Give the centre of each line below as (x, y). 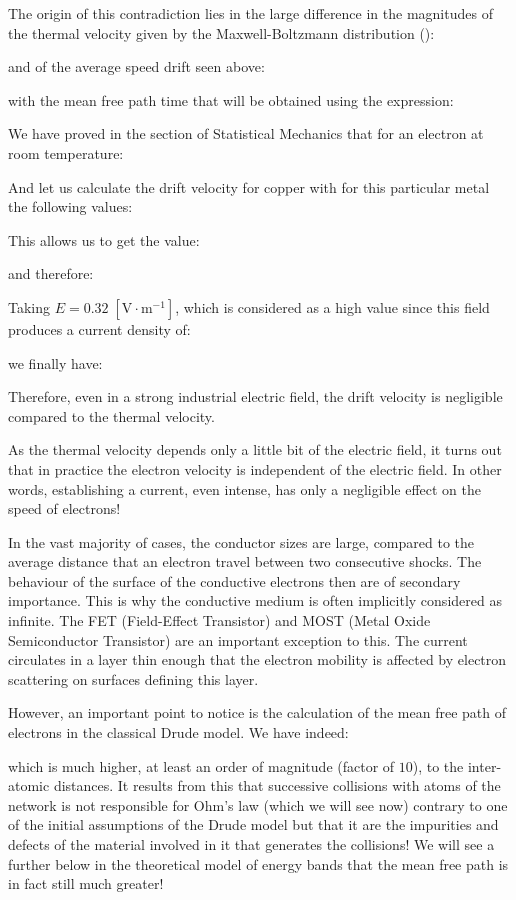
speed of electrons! (64, 508)
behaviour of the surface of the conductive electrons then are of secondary (234, 580)
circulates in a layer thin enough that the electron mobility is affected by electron (257, 659)
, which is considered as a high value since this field (332, 306)
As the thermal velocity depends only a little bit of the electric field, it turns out (255, 449)
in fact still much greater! (86, 883)
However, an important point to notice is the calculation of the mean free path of (257, 712)
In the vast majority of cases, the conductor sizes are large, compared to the (241, 541)
